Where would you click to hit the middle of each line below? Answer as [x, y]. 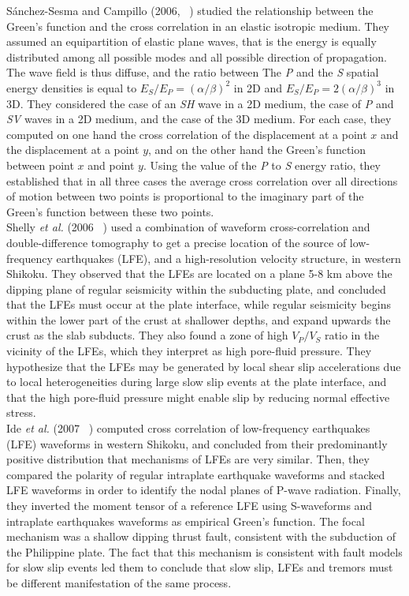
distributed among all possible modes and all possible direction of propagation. [197, 56]
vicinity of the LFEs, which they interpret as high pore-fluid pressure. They [189, 351]
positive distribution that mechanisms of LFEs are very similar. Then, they [188, 459]
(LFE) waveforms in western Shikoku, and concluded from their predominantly [197, 443]
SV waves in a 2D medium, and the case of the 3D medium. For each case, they [199, 119]
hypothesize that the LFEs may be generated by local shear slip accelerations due [204, 366]
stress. [21, 412]
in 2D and [258, 87]
